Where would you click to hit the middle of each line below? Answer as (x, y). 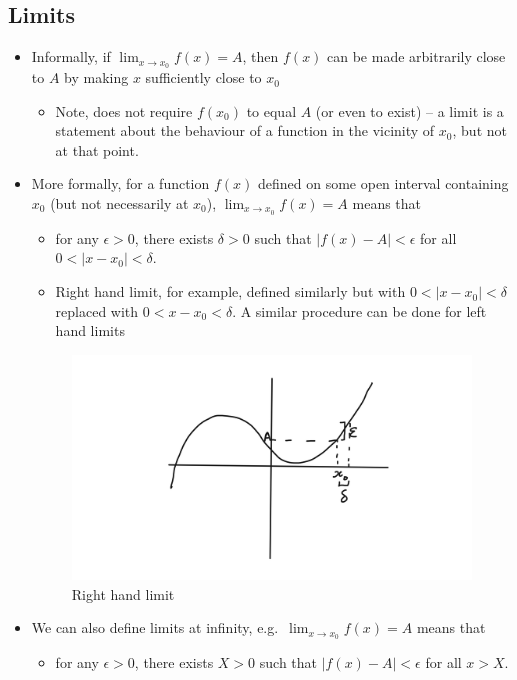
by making (96, 77)
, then (260, 56)
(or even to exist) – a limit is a (409, 110)
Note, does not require (124, 110)
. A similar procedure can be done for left (359, 310)
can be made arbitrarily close (416, 56)
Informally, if (71, 56)
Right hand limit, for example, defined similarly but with (230, 291)
